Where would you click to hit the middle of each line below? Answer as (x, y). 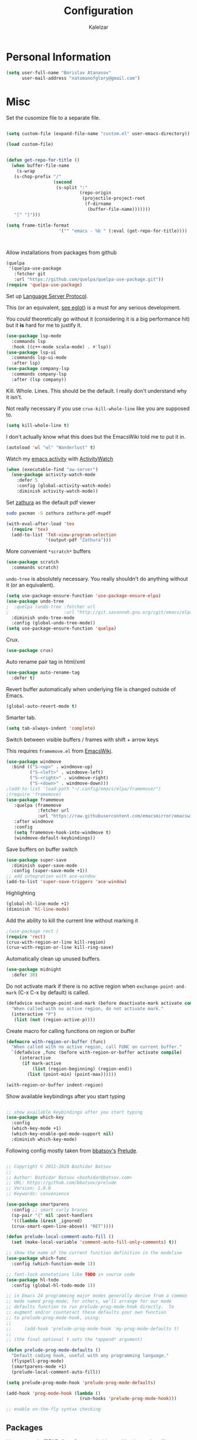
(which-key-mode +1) (36, 1129)
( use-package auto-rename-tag (43, 672)
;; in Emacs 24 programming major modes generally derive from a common (97, 1296)
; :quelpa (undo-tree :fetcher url (51, 607)
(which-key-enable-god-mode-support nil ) (63, 1134)
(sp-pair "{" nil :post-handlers (52, 1215)
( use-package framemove (35, 800)
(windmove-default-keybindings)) (55, 838)
